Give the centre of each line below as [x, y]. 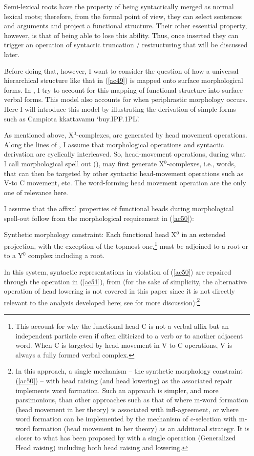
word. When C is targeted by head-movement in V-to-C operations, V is [124, 345]
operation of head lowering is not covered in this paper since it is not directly [120, 291]
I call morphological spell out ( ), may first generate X [84, 163]
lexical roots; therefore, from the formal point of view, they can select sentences [123, 16]
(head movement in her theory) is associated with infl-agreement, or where [127, 409]
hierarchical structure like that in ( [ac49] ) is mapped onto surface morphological [124, 80]
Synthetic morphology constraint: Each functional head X [90, 234]
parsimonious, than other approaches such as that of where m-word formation [132, 400]
